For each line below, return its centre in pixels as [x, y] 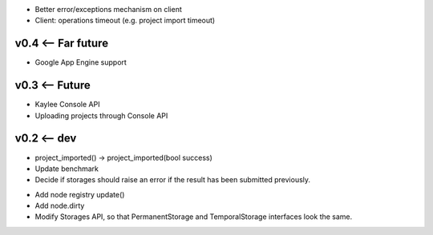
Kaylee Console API [67, 105]
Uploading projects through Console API [101, 115]
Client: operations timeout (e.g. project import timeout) [125, 21]
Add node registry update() [80, 194]
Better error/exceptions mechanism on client [108, 9]
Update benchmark [67, 169]
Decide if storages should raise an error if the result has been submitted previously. [173, 180]
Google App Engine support [81, 62]
